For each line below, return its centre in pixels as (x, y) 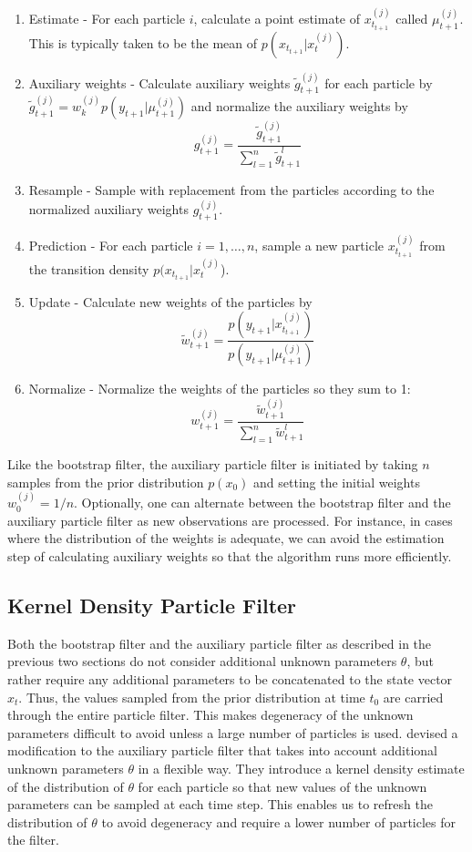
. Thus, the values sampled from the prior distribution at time (192, 697)
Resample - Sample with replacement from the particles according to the (231, 189)
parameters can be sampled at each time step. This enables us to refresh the (220, 804)
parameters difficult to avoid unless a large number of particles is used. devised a (233, 732)
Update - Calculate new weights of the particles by (170, 301)
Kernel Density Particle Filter (152, 606)
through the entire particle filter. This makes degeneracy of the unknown (210, 715)
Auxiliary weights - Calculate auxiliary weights (159, 82)
